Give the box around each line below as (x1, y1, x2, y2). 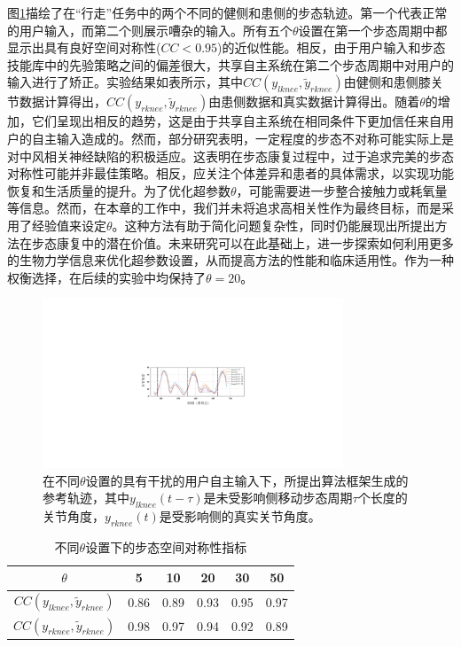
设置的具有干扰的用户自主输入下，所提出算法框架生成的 (85, 471, 409, 489)
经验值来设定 (31, 215, 106, 234)
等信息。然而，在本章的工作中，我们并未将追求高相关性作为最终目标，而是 (7, 199, 441, 217)
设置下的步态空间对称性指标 (85, 537, 247, 556)
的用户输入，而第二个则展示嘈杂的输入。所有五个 (7, 20, 293, 39)
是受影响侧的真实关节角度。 (159, 507, 321, 526)
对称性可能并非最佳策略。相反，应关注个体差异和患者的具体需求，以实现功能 (7, 164, 454, 183)
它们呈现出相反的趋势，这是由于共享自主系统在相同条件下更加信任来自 (31, 112, 441, 130)
